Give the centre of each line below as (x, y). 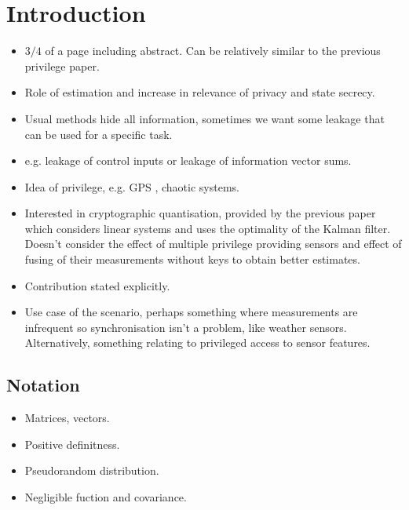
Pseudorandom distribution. (92, 470)
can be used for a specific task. (99, 134)
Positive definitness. (72, 444)
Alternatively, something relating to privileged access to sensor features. (197, 342)
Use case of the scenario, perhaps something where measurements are (191, 312)
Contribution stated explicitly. (97, 285)
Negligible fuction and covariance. (106, 497)
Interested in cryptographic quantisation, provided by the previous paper (200, 213)
